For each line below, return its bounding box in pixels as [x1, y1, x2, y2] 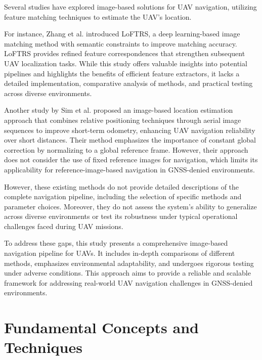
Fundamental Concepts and [4, 317, 199, 338]
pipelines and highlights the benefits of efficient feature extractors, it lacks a [4, 68, 240, 78]
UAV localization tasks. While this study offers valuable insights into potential [4, 58, 247, 68]
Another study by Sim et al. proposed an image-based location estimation [4, 105, 233, 115]
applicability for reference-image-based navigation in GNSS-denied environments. [4, 164, 255, 174]
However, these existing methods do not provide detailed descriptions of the [4, 181, 239, 192]
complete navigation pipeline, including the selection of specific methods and [4, 191, 242, 202]
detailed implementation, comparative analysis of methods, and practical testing [4, 78, 253, 88]
